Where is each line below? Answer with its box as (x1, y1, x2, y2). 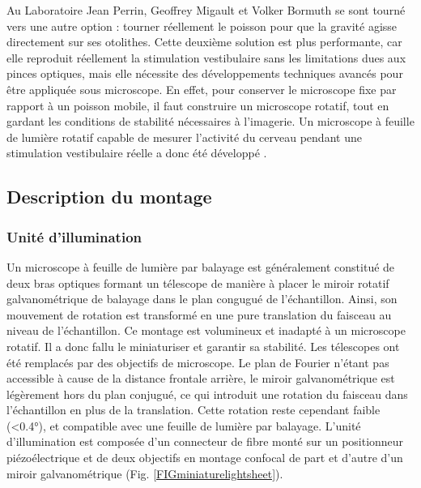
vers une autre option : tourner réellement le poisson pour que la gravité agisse (6, 17, 398, 34)
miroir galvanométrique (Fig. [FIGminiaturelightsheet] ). (6, 464, 283, 482)
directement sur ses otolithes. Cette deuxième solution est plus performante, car (6, 33, 402, 50)
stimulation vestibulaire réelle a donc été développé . (6, 144, 267, 161)
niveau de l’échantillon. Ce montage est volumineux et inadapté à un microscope (6, 322, 406, 339)
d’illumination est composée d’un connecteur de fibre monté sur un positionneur (6, 433, 404, 450)
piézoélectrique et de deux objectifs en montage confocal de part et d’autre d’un (6, 449, 403, 466)
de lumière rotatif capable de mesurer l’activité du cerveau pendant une (6, 128, 362, 145)
